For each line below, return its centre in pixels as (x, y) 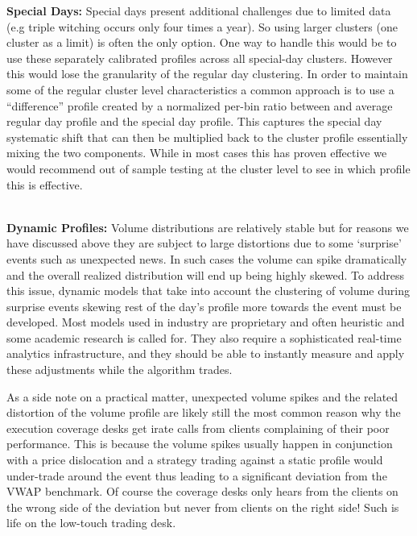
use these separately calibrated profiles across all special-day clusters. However (200, 58)
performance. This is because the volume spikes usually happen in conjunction (200, 444)
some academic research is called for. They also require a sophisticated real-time (204, 337)
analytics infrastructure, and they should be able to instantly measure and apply (206, 353)
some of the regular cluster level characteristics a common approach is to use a (200, 89)
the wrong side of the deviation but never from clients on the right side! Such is (203, 507)
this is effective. (45, 184)
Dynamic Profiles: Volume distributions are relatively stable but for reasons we (208, 227)
